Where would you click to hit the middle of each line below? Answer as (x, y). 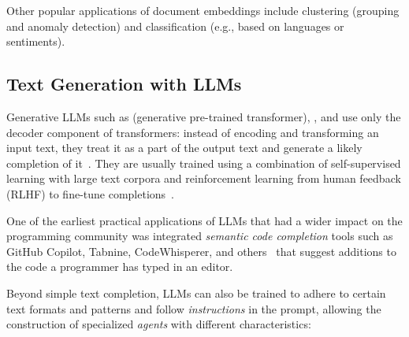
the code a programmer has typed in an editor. (120, 267)
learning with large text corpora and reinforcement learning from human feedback (204, 178)
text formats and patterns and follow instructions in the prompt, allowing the (194, 308)
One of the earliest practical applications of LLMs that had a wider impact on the (204, 220)
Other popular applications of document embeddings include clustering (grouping (203, 10)
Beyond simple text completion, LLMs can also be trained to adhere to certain (196, 293)
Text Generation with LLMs (124, 84)
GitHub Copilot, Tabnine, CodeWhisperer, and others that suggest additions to (201, 251)
